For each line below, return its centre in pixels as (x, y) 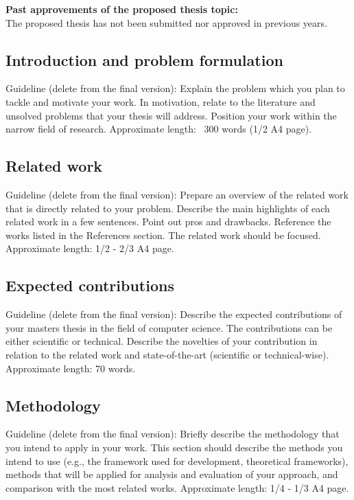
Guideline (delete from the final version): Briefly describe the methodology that (173, 434)
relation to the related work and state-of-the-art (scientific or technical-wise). (167, 354)
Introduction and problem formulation (144, 59)
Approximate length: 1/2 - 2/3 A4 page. (90, 248)
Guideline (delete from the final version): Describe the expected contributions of (174, 314)
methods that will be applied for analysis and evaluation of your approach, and (172, 474)
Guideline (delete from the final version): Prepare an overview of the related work (177, 194)
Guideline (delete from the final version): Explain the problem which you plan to (175, 88)
